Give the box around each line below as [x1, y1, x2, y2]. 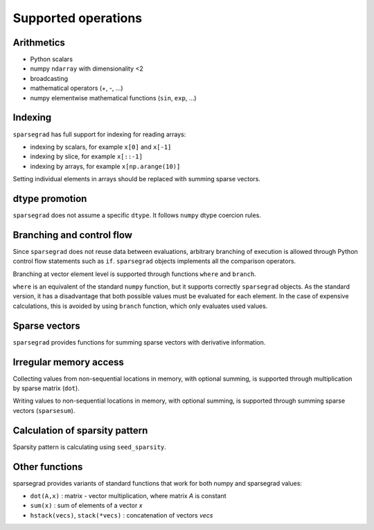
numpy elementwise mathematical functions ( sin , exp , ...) [30, 93, 197, 102]
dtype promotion [12, 192, 87, 204]
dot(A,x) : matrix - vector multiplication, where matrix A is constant [30, 492, 226, 500]
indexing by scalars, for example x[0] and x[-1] [30, 143, 172, 151]
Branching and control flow [12, 229, 133, 241]
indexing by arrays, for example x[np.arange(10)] [30, 162, 181, 170]
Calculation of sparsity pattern [12, 424, 148, 436]
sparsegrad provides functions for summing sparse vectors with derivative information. [12, 338, 266, 346]
